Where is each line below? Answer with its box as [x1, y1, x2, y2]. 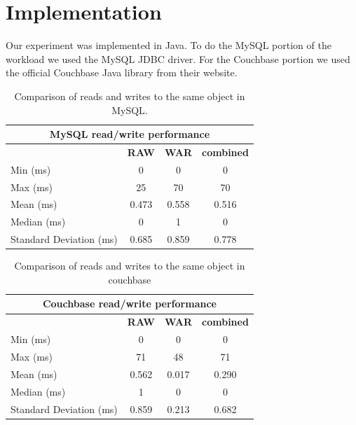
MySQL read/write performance [49, 127, 210, 141]
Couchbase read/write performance [42, 296, 217, 311]
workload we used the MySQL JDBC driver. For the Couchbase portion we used [6, 51, 350, 66]
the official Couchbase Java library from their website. [6, 65, 238, 80]
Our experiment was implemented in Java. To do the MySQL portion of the [6, 38, 331, 53]
